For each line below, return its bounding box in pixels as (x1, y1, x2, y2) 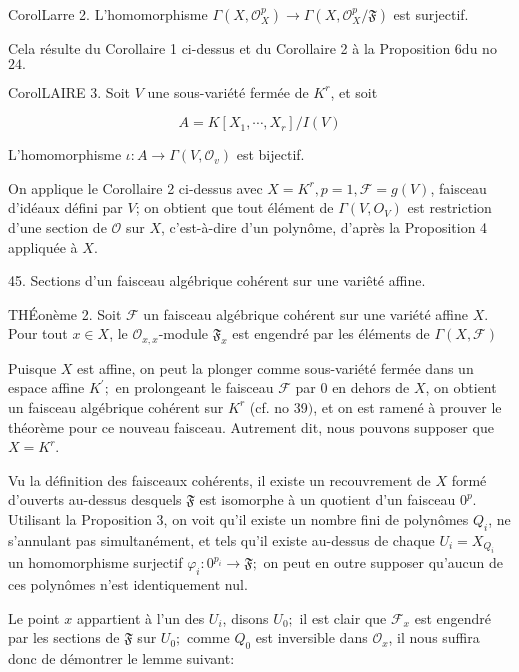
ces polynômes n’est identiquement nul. (8, 573, 248, 594)
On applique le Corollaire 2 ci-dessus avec (8, 177, 263, 198)
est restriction (407, 197, 492, 218)
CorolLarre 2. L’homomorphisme (8, 4, 208, 24)
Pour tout (8, 323, 68, 344)
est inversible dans (255, 627, 368, 648)
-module (158, 323, 209, 344)
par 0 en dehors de (295, 377, 410, 398)
